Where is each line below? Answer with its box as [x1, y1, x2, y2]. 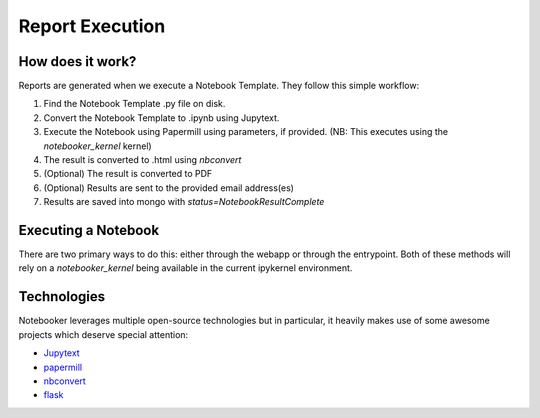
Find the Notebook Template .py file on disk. [43, 98, 226, 110]
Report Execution [18, 15, 166, 37]
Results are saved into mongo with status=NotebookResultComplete [43, 196, 325, 208]
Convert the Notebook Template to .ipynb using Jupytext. [43, 111, 280, 124]
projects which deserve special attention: [18, 328, 189, 340]
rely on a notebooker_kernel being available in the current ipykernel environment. [18, 262, 353, 274]
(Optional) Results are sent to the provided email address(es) [43, 181, 295, 194]
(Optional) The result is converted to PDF [43, 168, 213, 180]
